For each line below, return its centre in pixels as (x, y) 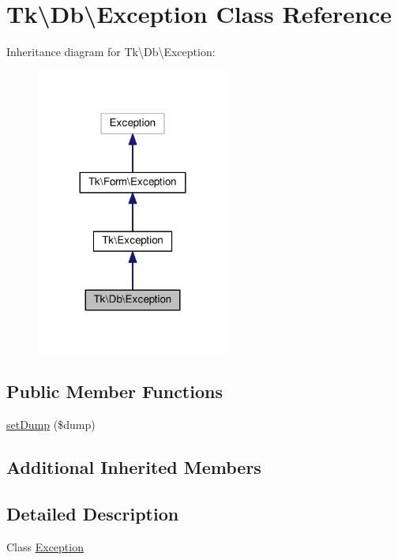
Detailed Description (93, 514)
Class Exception (45, 546)
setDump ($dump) (51, 425)
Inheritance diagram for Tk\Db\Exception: (111, 52)
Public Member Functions (115, 391)
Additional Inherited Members (134, 467)
